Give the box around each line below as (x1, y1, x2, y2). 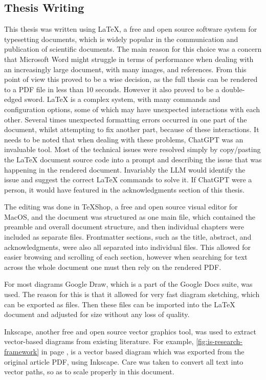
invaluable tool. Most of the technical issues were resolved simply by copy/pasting (4, 144, 261, 155)
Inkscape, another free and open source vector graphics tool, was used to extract (4, 326, 256, 336)
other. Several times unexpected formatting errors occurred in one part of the (4, 114, 247, 124)
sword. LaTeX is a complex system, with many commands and (24, 94, 220, 104)
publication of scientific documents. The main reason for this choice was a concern (4, 44, 262, 54)
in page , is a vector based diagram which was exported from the (41, 346, 245, 357)
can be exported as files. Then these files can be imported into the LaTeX (4, 299, 235, 309)
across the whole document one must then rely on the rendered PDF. (4, 261, 221, 272)
